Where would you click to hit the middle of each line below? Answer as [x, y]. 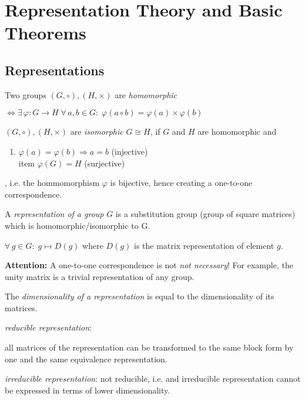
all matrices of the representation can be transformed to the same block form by [149, 347]
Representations [55, 70]
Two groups [26, 94]
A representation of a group [54, 214]
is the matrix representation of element [204, 245]
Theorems [46, 33]
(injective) [130, 151]
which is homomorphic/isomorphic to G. [78, 225]
